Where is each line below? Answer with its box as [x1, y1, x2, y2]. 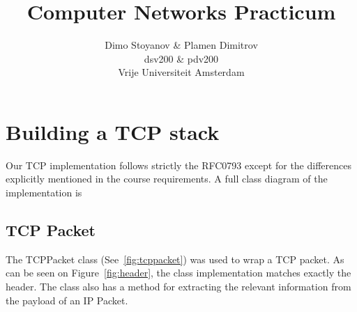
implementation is [6, 185, 82, 200]
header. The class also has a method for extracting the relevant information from [6, 279, 351, 294]
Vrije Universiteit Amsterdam [118, 65, 245, 79]
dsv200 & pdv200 [144, 51, 219, 65]
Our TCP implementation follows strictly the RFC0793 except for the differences [6, 157, 351, 172]
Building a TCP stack [6, 117, 220, 146]
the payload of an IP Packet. [6, 292, 128, 307]
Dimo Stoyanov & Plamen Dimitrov [105, 38, 258, 52]
